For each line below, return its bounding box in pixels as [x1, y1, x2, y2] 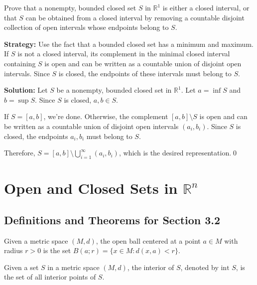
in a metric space [47, 262, 100, 272]
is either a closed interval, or [162, 2, 250, 12]
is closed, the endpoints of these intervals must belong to [58, 68, 232, 78]
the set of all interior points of [4, 272, 96, 282]
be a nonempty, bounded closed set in [56, 85, 172, 95]
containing [4, 58, 36, 68]
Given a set [4, 262, 39, 272]
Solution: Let [4, 85, 48, 95]
